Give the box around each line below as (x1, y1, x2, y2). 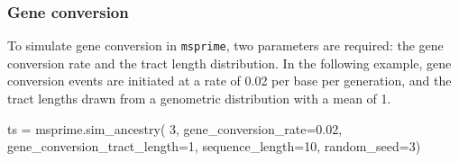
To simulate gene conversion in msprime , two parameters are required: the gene (7, 36, 444, 55)
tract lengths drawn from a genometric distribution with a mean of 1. (7, 89, 391, 108)
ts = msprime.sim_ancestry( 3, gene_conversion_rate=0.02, (7, 119, 343, 138)
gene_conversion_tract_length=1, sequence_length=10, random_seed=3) (7, 137, 421, 156)
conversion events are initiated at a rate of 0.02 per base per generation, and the (7, 71, 452, 90)
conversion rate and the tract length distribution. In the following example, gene (7, 53, 452, 72)
